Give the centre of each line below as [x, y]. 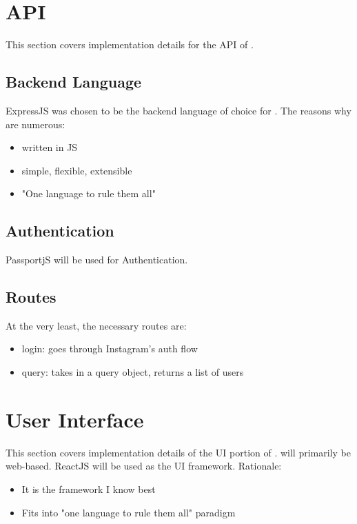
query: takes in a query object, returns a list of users [133, 372]
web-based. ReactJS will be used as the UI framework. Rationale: [144, 466]
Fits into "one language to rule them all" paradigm [129, 512]
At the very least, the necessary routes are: [96, 325]
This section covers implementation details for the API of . [130, 44]
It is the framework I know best [89, 488]
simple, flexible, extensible [77, 170]
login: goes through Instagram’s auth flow [110, 349]
